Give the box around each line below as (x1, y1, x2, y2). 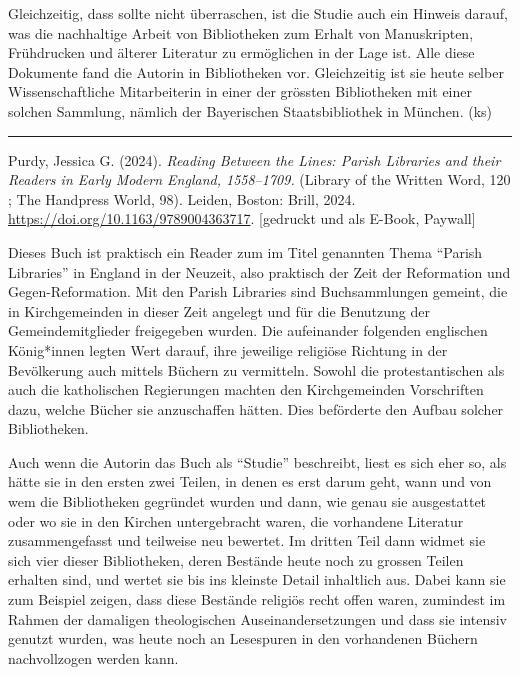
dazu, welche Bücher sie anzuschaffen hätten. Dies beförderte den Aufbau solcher (8, 398, 504, 419)
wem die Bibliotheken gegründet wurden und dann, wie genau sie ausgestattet (8, 491, 487, 512)
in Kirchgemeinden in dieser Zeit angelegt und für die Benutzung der (8, 300, 431, 321)
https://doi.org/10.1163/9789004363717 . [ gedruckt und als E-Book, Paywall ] (8, 208, 476, 229)
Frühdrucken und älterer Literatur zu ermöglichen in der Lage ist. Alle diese (8, 42, 475, 63)
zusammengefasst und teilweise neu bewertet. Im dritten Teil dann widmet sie (8, 530, 486, 551)
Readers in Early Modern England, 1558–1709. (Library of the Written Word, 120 (8, 169, 511, 190)
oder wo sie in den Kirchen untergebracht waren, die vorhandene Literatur (8, 510, 464, 531)
